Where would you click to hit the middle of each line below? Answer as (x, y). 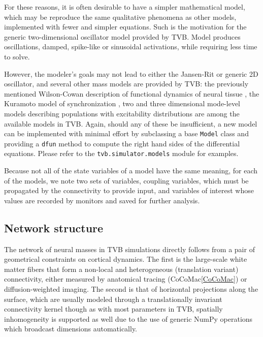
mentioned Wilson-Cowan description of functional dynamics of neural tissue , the (132, 93)
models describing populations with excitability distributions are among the (122, 113)
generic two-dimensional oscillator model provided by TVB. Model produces (122, 36)
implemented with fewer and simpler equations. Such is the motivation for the (125, 27)
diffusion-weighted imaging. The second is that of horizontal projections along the (131, 289)
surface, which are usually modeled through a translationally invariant (113, 299)
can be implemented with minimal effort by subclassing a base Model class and (126, 133)
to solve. (17, 56)
